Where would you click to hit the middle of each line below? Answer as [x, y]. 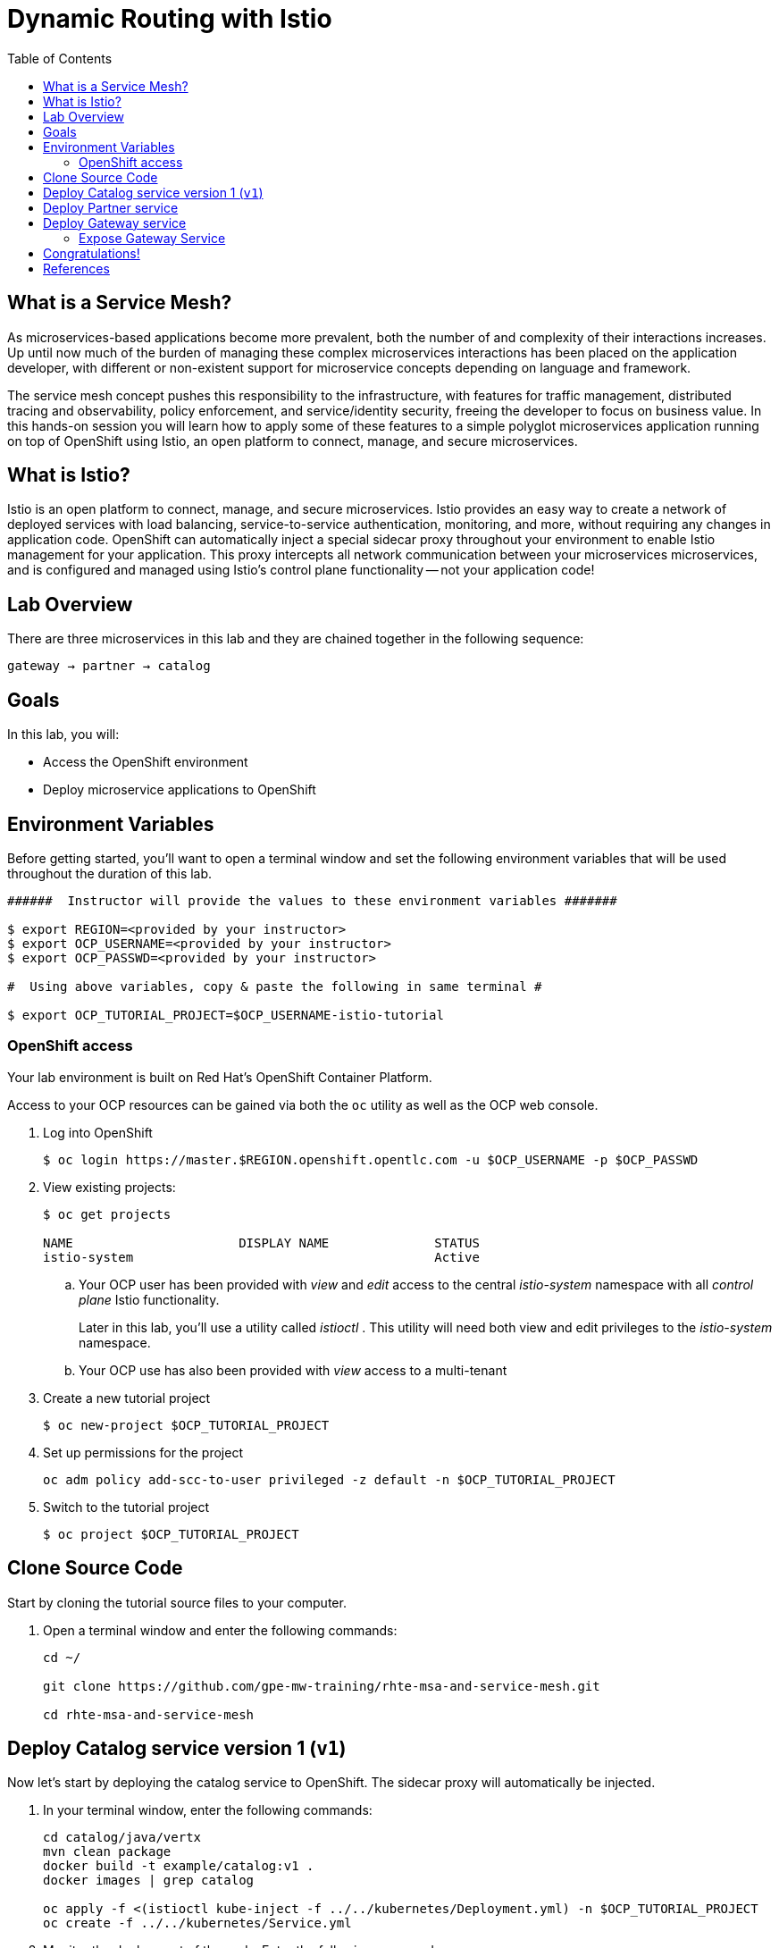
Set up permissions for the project [143, 1452]
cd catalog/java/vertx [122, 1838]
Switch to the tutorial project [126, 1507]
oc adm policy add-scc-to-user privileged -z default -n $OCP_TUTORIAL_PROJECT [329, 1479]
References [76, 268]
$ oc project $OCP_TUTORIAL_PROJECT [171, 1534]
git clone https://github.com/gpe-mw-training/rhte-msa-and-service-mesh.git [322, 1686]
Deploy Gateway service [115, 223]
